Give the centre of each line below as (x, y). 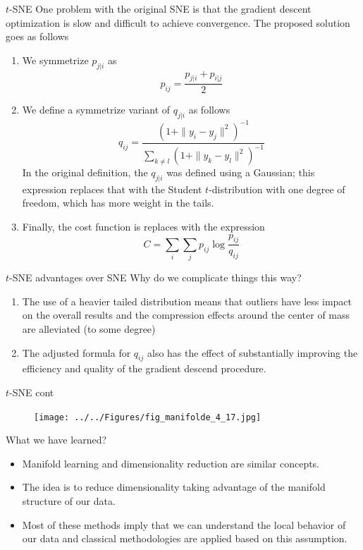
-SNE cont (32, 392)
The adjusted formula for (76, 352)
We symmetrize (55, 60)
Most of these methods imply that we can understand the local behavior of (184, 524)
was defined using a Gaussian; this (241, 172)
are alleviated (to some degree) (89, 329)
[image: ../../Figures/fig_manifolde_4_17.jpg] (148, 417)
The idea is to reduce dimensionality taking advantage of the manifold (174, 487)
